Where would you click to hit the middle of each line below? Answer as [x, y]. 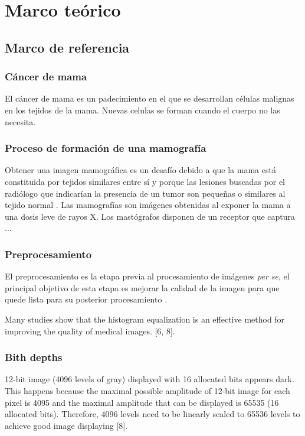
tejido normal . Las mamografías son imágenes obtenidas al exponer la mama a [148, 205]
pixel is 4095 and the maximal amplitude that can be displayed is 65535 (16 [142, 402]
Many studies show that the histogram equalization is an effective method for [145, 319]
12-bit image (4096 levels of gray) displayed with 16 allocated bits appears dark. [150, 379]
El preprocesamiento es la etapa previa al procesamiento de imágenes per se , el [147, 276]
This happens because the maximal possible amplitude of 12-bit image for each [147, 390]
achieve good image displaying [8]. [66, 425]
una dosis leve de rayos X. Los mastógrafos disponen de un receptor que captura [150, 216]
